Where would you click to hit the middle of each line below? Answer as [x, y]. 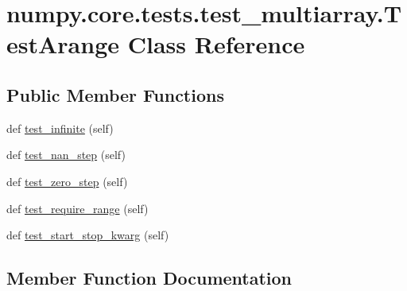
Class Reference [216, 44]
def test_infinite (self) [60, 128]
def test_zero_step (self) [67, 181]
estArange [63, 44]
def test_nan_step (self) [66, 155]
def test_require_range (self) [78, 208]
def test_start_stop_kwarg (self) [88, 235]
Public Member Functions [115, 94]
